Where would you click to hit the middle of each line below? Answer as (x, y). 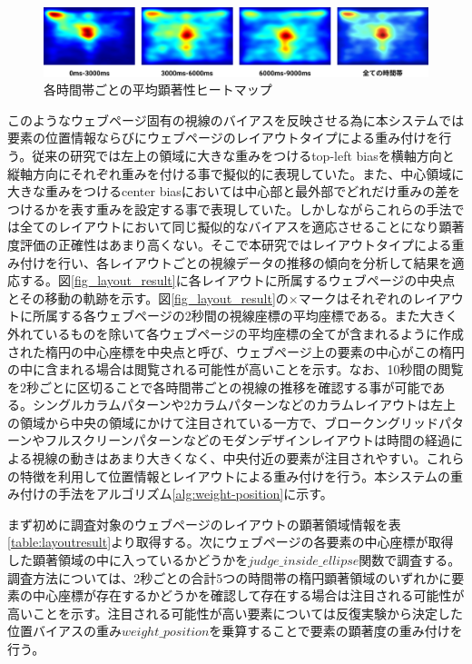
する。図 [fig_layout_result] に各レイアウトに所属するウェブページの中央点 (237, 280)
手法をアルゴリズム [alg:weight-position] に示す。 (195, 494)
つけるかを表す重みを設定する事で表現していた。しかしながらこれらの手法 (230, 208)
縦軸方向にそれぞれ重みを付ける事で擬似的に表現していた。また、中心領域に (236, 173)
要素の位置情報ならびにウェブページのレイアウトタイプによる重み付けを (223, 138)
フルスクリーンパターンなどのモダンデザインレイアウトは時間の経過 (247, 440)
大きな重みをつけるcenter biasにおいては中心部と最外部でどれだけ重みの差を (234, 191)
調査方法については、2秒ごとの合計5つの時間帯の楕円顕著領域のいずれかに (230, 577)
